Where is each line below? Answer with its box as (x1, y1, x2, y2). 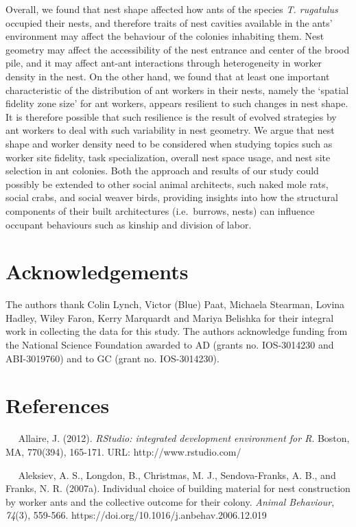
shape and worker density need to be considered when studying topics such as (5, 136, 333, 150)
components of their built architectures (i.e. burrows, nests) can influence (5, 203, 315, 218)
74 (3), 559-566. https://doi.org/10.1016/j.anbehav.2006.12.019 (5, 508, 267, 522)
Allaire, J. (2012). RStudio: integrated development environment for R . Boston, (18, 431, 350, 445)
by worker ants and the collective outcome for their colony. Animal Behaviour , (5, 494, 335, 508)
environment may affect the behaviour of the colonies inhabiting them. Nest (5, 29, 324, 43)
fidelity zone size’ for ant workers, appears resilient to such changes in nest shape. (5, 96, 348, 110)
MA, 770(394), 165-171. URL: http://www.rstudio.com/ (5, 444, 241, 458)
